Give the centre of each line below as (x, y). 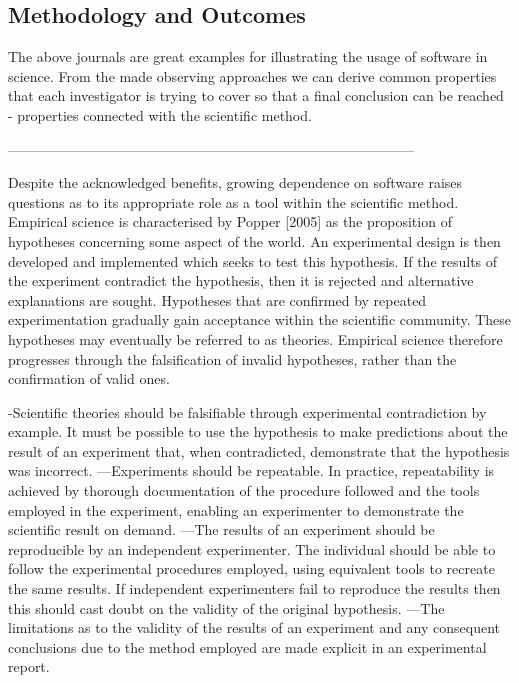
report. (29, 666)
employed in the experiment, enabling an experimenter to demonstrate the (236, 509)
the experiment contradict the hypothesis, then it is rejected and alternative (241, 280)
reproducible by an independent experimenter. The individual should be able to (252, 548)
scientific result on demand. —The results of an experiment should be (221, 529)
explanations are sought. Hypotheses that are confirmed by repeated (217, 299)
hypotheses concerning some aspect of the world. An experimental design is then (254, 240)
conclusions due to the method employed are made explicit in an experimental (247, 646)
